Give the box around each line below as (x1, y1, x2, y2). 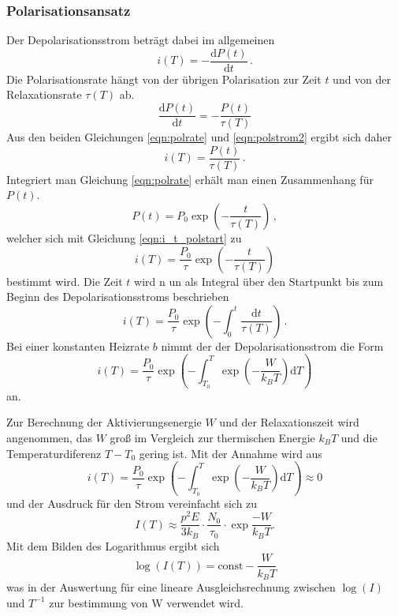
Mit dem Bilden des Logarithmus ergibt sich (6, 537, 220, 554)
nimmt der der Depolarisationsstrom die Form (161, 337, 384, 354)
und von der (333, 70, 392, 87)
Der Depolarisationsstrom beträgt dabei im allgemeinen (6, 32, 275, 48)
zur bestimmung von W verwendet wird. (49, 594, 244, 610)
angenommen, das (6, 430, 92, 445)
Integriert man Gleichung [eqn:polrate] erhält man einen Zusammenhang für (6, 171, 374, 187)
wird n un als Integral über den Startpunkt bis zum (134, 272, 384, 289)
